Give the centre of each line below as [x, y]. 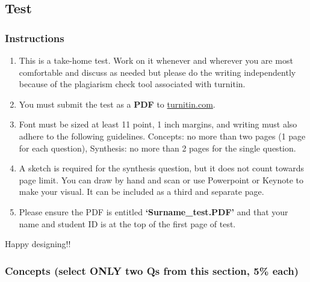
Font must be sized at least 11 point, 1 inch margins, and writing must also [158, 124]
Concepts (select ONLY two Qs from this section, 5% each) [152, 270]
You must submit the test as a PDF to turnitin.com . [117, 104]
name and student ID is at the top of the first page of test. [127, 223]
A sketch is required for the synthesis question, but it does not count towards [162, 168]
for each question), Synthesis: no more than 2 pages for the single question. [157, 148]
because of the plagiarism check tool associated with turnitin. [132, 84]
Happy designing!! [38, 244]
